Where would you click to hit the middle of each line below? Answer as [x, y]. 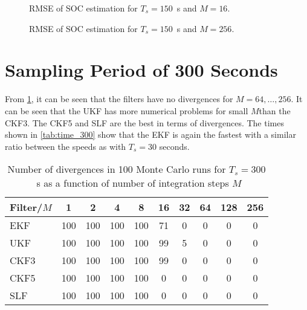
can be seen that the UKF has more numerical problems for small [127, 110]
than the [275, 110]
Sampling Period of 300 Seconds [141, 70]
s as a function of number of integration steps [133, 183]
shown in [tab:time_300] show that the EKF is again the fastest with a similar [150, 134]
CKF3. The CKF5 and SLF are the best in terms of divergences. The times [144, 122]
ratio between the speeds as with [66, 146]
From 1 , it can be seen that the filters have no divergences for [119, 99]
